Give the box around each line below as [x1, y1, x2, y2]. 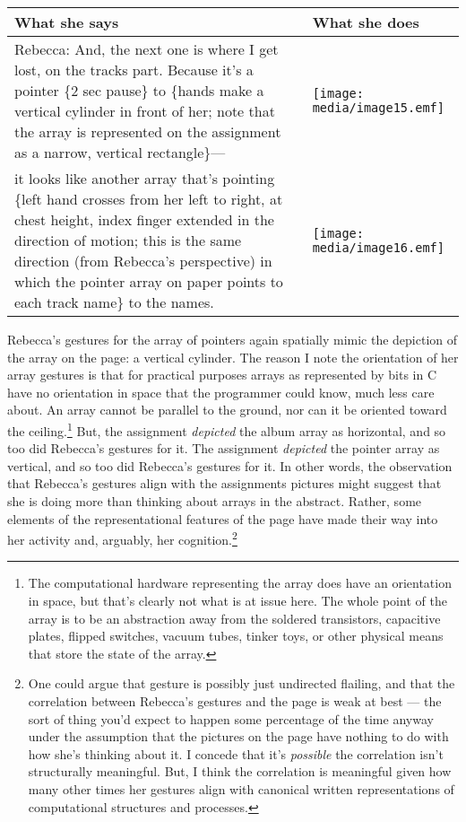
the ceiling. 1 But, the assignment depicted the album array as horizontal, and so [7, 418, 446, 440]
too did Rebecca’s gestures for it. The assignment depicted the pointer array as [7, 439, 440, 458]
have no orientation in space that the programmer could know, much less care [7, 382, 435, 401]
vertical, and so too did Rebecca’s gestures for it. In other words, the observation [7, 456, 453, 475]
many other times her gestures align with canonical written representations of [28, 779, 454, 798]
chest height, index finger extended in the [14, 209, 274, 230]
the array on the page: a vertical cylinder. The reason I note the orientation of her [7, 347, 459, 366]
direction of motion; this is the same [14, 230, 242, 250]
